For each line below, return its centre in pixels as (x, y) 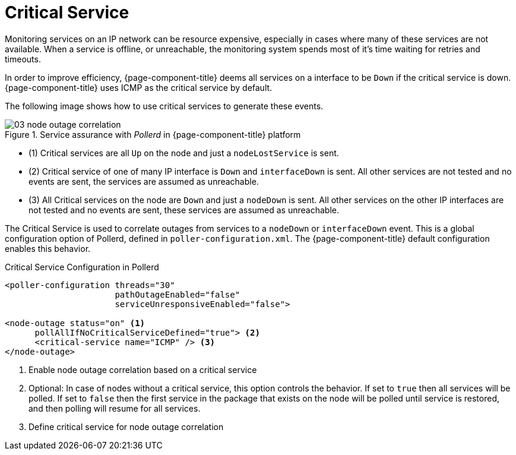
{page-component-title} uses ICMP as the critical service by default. (139, 87)
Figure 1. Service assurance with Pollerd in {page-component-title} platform (153, 134)
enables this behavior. (48, 248)
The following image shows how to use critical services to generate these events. (164, 106)
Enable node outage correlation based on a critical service (143, 369)
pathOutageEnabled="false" (178, 294)
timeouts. (23, 59)
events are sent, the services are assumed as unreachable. (144, 181)
